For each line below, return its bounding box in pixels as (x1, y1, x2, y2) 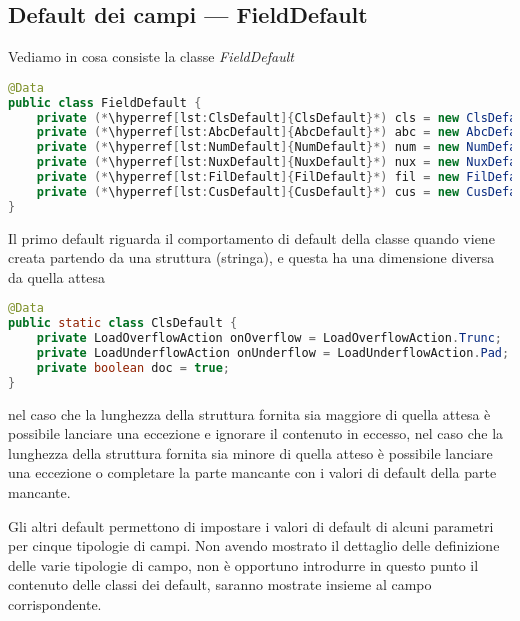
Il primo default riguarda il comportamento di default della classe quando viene (8, 227, 495, 248)
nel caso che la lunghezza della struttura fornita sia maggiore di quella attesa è (8, 403, 491, 424)
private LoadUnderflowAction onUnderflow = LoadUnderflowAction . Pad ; (36, 346, 510, 361)
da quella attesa (8, 266, 105, 287)
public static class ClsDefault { (8, 316, 238, 331)
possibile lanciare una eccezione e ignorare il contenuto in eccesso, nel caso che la (8, 423, 504, 444)
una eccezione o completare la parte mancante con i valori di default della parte (8, 462, 497, 483)
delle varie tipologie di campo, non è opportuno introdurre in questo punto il (8, 554, 479, 575)
